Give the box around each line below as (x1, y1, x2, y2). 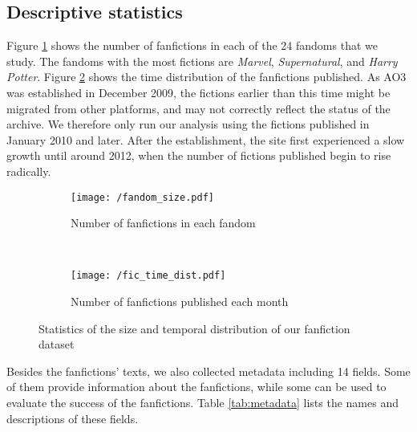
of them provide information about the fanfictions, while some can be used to (6, 378, 387, 395)
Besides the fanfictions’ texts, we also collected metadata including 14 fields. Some (6, 362, 411, 379)
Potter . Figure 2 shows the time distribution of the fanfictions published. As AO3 (6, 68, 407, 85)
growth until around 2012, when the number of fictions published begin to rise (6, 147, 391, 164)
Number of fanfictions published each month (71, 293, 289, 310)
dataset (38, 336, 75, 353)
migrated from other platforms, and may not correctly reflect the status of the (6, 100, 391, 116)
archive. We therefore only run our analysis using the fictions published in (6, 116, 370, 132)
